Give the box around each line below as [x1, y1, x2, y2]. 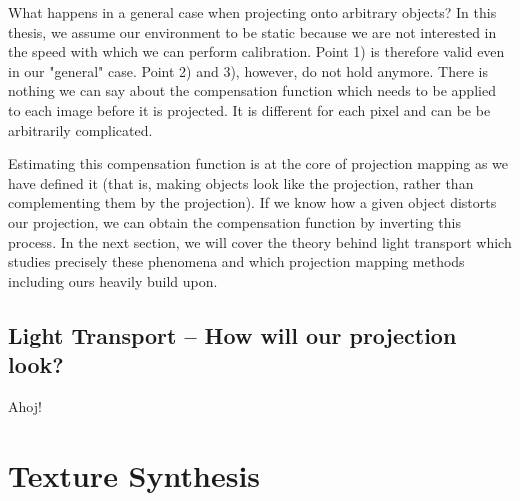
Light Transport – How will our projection [8, 319, 457, 350]
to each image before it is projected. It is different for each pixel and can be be [8, 99, 491, 120]
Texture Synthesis [8, 454, 261, 495]
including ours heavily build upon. [8, 270, 218, 291]
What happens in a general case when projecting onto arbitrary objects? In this [8, 2, 497, 22]
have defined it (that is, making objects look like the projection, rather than [8, 172, 474, 193]
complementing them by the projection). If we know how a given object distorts [8, 192, 497, 213]
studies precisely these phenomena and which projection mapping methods [8, 251, 465, 272]
